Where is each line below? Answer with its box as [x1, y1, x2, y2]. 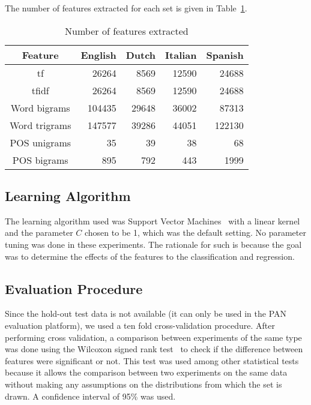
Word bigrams [10, 100, 70, 115]
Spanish [206, 47, 244, 62]
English [80, 47, 116, 62]
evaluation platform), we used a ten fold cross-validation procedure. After [5, 319, 276, 331]
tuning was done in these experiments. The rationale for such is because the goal [5, 238, 302, 250]
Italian [165, 47, 197, 62]
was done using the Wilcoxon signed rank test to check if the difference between [5, 343, 303, 355]
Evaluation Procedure [5, 279, 143, 298]
